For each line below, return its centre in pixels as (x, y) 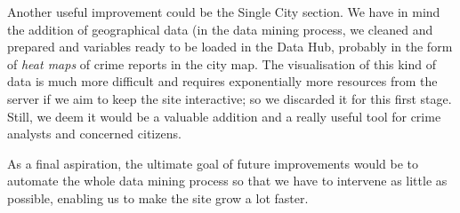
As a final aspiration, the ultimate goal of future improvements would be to (213, 163)
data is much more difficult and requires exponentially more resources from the (222, 81)
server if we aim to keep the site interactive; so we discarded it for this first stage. (230, 98)
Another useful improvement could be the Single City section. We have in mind (224, 12)
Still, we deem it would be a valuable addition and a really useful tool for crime (224, 116)
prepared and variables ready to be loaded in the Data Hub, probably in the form (230, 47)
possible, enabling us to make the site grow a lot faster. (158, 197)
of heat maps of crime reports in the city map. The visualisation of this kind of (222, 63)
